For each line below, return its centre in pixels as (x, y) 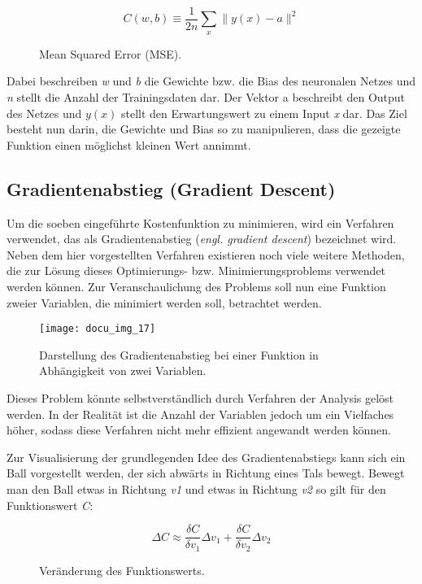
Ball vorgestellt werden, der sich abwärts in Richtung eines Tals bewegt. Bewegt (206, 473)
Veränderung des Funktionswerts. (122, 570)
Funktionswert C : (50, 505)
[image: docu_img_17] (98, 329)
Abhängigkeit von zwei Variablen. (123, 370)
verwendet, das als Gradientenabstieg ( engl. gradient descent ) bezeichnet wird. (202, 239)
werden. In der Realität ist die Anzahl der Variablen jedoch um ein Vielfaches (200, 414)
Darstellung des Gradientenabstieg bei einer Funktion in (179, 354)
